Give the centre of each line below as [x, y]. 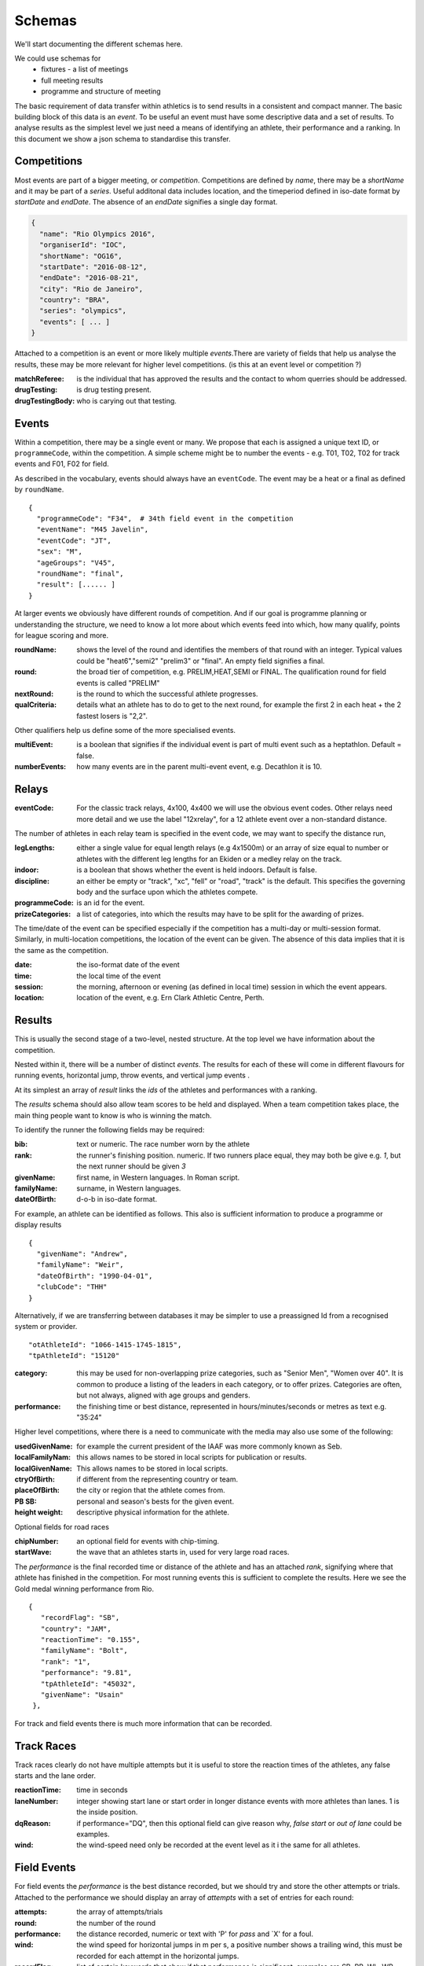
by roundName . [39, 490]
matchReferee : [39, 379]
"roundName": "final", [80, 574]
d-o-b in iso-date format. [117, 1199]
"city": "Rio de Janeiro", [91, 289]
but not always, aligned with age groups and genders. [163, 1395]
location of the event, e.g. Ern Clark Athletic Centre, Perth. [170, 998]
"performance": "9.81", [86, 1673]
